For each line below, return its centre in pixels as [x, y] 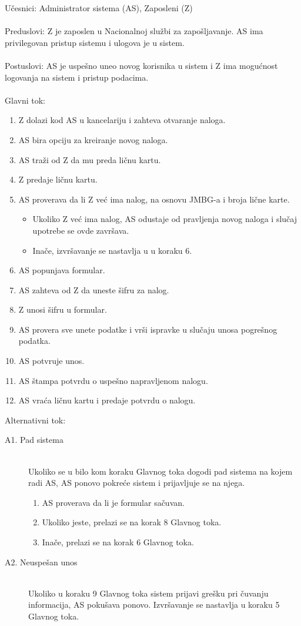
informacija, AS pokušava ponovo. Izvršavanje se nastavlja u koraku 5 [154, 605]
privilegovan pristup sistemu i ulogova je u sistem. [95, 42]
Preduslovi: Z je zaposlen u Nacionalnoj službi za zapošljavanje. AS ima [134, 31]
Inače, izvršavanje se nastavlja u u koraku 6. [112, 250]
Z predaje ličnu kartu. [58, 179]
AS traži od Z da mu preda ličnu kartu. [90, 159]
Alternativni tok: [35, 420]
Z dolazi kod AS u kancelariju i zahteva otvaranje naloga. [122, 120]
